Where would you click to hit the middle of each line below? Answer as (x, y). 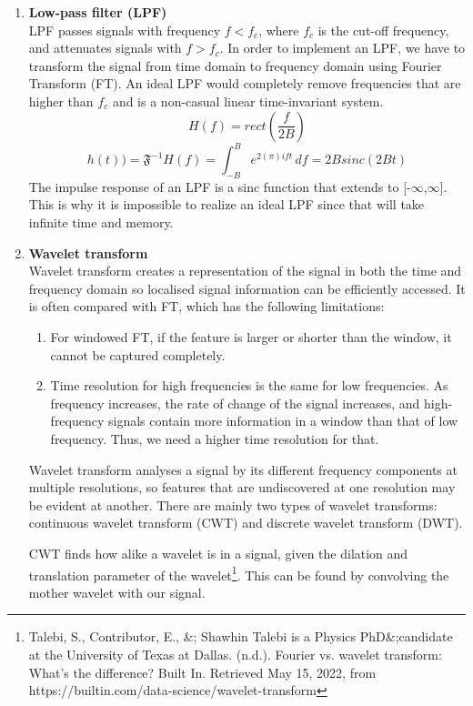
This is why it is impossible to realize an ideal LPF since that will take (226, 204)
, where (279, 30)
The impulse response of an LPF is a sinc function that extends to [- (220, 186)
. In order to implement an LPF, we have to (342, 48)
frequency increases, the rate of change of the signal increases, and (235, 403)
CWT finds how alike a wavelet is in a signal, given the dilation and (218, 553)
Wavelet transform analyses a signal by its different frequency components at (243, 469)
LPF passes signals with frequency (125, 30)
